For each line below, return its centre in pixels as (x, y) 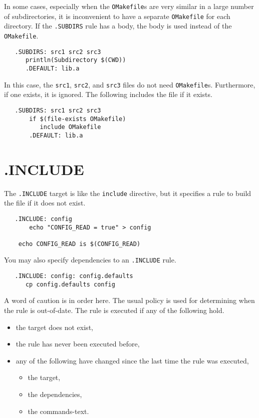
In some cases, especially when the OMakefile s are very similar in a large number (129, 6)
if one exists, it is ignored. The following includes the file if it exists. (108, 94)
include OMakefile (70, 127)
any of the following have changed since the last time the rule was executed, (132, 360)
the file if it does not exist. (45, 203)
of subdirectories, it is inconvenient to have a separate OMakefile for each (117, 16)
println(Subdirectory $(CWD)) (76, 60)
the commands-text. (58, 411)
